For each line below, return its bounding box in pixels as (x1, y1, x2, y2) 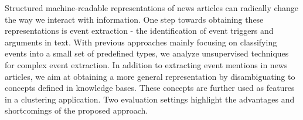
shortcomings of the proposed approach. (5, 104, 148, 117)
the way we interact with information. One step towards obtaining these (5, 13, 264, 25)
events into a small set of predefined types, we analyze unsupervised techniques (5, 47, 289, 59)
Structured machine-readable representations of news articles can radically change (5, 2, 299, 13)
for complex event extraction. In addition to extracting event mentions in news (5, 58, 288, 70)
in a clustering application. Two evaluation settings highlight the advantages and (5, 93, 295, 105)
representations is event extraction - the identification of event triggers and (5, 24, 274, 37)
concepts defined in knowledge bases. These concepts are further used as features (5, 82, 295, 94)
